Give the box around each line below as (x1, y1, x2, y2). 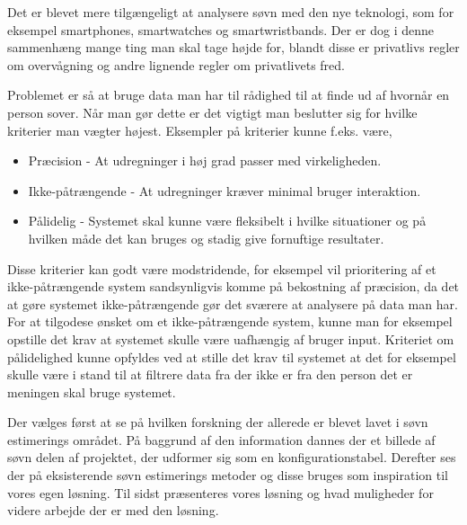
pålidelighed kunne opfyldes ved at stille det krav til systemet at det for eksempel (7, 347, 456, 366)
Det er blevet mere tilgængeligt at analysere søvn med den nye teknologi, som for (7, 3, 454, 21)
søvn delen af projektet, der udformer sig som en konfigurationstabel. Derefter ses (7, 448, 456, 467)
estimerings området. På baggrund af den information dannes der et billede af (7, 430, 436, 449)
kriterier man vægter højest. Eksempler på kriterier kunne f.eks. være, (7, 120, 392, 139)
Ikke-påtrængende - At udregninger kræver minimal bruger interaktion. (28, 181, 421, 200)
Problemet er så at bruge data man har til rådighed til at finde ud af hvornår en (7, 85, 450, 104)
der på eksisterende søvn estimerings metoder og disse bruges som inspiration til (7, 466, 448, 485)
